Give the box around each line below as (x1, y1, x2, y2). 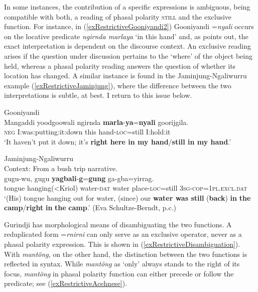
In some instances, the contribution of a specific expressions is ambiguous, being (4, 2, 250, 12)
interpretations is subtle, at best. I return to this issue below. (4, 90, 192, 100)
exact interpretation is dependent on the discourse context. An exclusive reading (4, 41, 251, 51)
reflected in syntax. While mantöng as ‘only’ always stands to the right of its (4, 258, 240, 269)
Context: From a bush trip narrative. (4, 163, 118, 173)
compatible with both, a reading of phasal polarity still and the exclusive (4, 11, 232, 22)
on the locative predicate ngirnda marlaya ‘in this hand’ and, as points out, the (4, 31, 248, 41)
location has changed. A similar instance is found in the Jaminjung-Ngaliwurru (4, 70, 247, 81)
